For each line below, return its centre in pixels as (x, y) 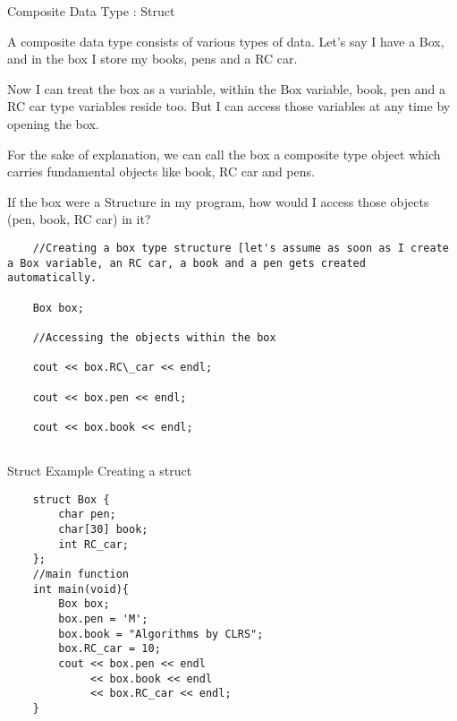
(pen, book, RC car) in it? (79, 219)
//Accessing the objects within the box (154, 337)
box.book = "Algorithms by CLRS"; (161, 634)
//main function (81, 574)
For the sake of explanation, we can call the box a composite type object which (224, 154)
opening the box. (53, 123)
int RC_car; (94, 544)
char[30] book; (103, 530)
